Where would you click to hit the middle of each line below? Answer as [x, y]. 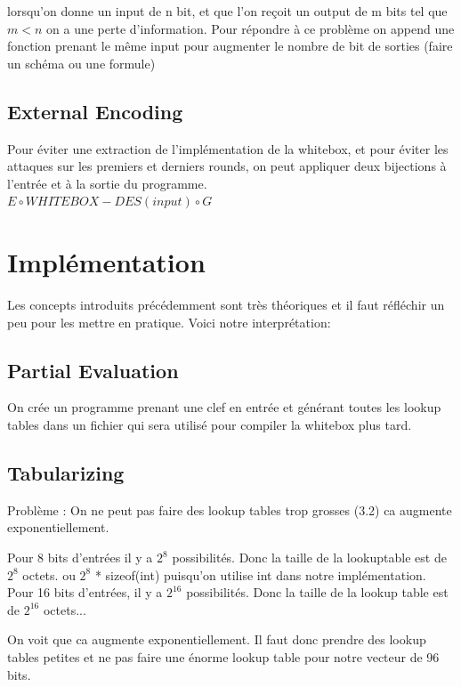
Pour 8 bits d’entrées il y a [80, 558]
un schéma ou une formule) [81, 63]
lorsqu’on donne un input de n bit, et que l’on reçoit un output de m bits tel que [227, 11]
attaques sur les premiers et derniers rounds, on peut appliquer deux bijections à [227, 166]
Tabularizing [66, 473]
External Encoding [95, 111]
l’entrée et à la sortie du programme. [107, 183]
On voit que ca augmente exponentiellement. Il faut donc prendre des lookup [217, 639]
